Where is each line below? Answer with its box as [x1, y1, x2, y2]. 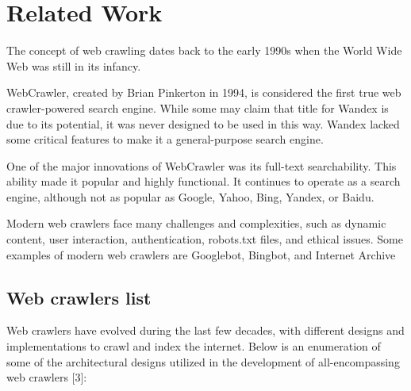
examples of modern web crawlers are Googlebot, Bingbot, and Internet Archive [6, 246, 396, 263]
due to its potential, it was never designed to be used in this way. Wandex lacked [6, 115, 400, 132]
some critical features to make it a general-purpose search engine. [6, 131, 324, 148]
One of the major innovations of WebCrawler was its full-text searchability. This [6, 157, 397, 174]
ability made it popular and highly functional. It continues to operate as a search [6, 173, 401, 190]
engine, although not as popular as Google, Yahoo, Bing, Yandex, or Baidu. [6, 188, 375, 205]
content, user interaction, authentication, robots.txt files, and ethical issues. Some [6, 231, 403, 247]
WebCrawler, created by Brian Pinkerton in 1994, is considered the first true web [6, 84, 401, 101]
